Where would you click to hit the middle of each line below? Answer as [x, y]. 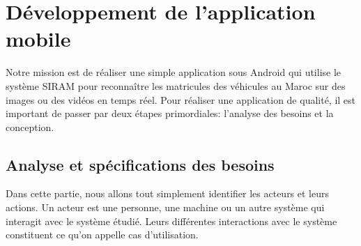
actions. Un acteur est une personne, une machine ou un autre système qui [165, 207]
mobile [38, 39]
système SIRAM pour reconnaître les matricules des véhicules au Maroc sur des [176, 85]
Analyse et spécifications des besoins [140, 164]
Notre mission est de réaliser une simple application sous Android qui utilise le [174, 72]
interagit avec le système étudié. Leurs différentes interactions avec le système [171, 221]
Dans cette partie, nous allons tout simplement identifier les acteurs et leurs [168, 193]
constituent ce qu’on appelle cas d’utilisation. [102, 235]
